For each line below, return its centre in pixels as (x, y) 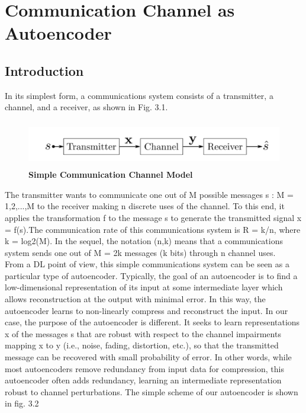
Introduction (44, 70)
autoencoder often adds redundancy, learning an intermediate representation (143, 380)
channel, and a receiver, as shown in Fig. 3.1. (86, 107)
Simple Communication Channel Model (111, 175)
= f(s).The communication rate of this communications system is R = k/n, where (153, 229)
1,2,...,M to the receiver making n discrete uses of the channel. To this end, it (145, 206)
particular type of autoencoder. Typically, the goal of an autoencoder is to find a (151, 275)
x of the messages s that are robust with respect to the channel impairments (143, 333)
